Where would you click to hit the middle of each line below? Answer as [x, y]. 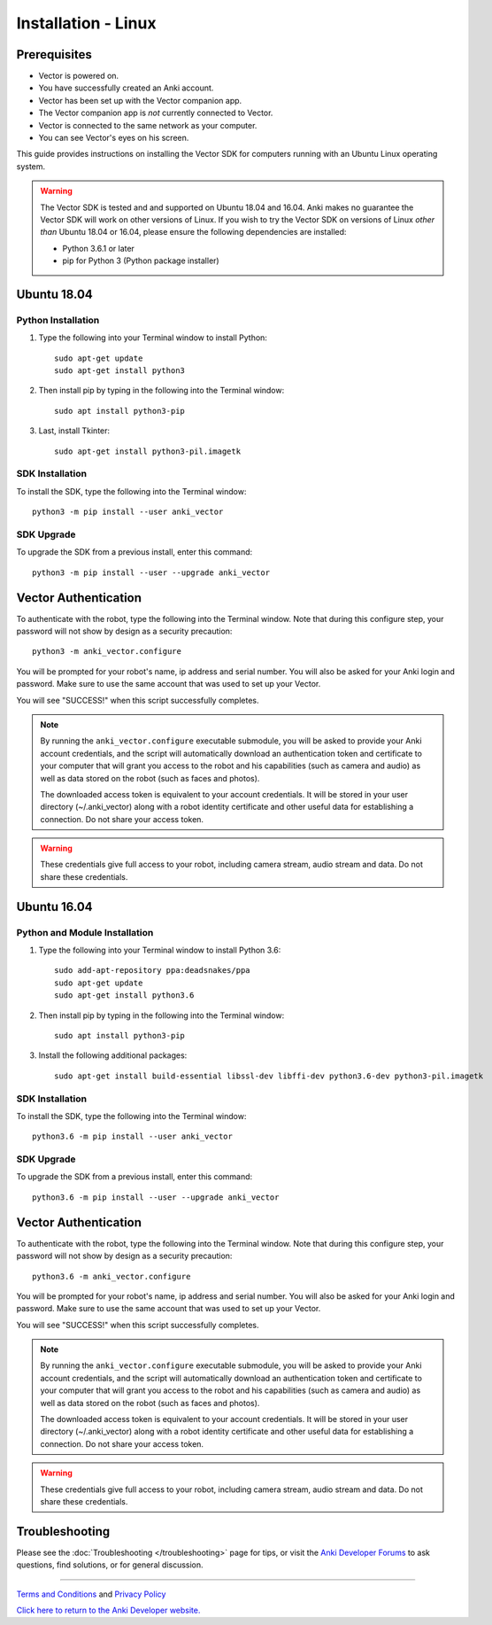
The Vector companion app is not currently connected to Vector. [156, 113]
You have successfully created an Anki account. [126, 88]
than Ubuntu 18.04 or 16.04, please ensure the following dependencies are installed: [193, 232]
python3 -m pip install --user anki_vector [128, 512]
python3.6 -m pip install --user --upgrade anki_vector [156, 1197]
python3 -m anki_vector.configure [107, 652]
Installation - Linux [86, 23]
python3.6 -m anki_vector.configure [111, 1276]
